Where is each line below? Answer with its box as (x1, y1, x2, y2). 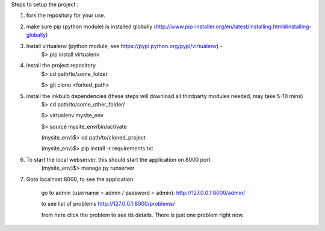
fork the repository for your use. (26, 12, 106, 19)
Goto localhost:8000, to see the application (26, 175, 134, 183)
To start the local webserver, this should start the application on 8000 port (26, 156, 211, 163)
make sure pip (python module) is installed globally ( (26, 23, 156, 30)
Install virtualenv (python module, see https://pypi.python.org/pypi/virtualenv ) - (26, 42, 223, 49)
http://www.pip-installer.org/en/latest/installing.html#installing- (155, 23, 312, 30)
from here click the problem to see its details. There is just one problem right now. (41, 211, 244, 218)
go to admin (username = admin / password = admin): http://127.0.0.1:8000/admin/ (41, 189, 246, 197)
